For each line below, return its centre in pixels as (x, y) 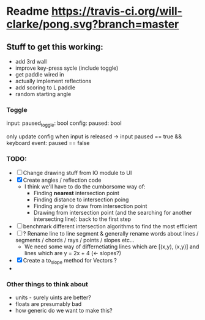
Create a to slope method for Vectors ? (70, 261)
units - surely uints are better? (53, 297)
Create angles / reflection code (62, 180)
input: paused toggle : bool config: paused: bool (64, 124)
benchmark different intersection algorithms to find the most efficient (110, 226)
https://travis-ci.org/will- (117, 11)
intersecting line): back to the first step (82, 219)
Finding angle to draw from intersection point (90, 206)
